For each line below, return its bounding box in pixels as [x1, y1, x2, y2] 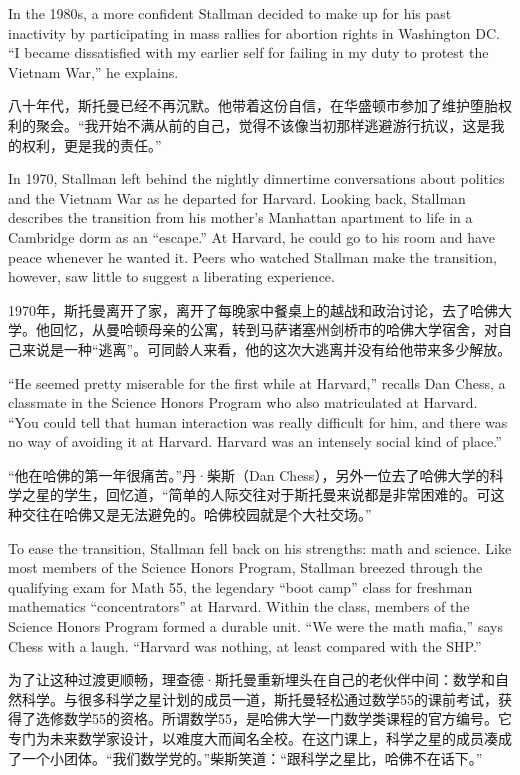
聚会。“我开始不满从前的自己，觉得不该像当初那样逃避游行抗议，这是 [35, 114, 491, 135]
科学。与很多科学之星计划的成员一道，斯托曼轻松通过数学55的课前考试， [21, 688, 498, 709]
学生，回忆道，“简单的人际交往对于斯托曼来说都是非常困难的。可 [63, 484, 491, 505]
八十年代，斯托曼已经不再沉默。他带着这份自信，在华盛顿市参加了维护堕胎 [8, 95, 498, 116]
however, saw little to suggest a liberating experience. [8, 266, 335, 287]
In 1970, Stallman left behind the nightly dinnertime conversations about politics [8, 168, 505, 189]
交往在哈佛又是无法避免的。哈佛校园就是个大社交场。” [21, 504, 372, 525]
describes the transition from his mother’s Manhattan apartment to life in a [8, 207, 473, 228]
